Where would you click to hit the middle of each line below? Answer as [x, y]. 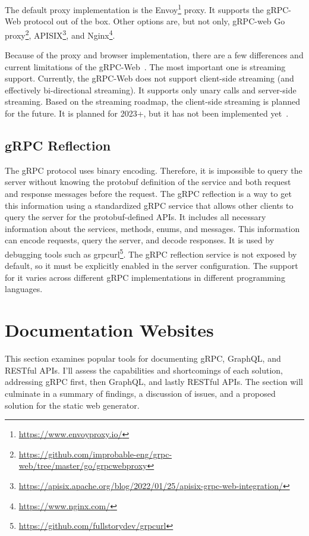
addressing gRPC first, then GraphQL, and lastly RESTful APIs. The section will [154, 382]
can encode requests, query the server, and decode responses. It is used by [140, 240]
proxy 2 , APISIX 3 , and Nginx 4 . [60, 34]
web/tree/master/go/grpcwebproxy [83, 466]
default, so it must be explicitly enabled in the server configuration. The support [152, 266]
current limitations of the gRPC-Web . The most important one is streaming [145, 66]
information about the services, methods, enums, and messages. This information [152, 228]
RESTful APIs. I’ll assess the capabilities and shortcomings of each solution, [144, 370]
